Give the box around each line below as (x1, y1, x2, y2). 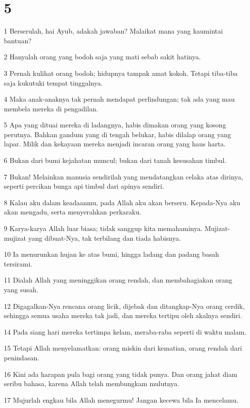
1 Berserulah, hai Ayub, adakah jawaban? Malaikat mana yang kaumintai (4, 26, 223, 36)
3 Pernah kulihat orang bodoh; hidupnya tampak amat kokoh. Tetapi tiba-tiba (4, 68, 238, 78)
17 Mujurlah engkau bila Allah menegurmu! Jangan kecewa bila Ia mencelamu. (4, 394, 239, 405)
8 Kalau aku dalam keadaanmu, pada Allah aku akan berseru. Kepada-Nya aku (4, 197, 240, 207)
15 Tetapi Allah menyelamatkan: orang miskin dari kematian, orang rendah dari (4, 343, 242, 353)
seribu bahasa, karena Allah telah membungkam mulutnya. (4, 378, 179, 389)
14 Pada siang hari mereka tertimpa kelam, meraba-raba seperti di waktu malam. (4, 326, 247, 337)
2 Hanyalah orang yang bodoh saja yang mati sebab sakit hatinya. (4, 52, 201, 62)
